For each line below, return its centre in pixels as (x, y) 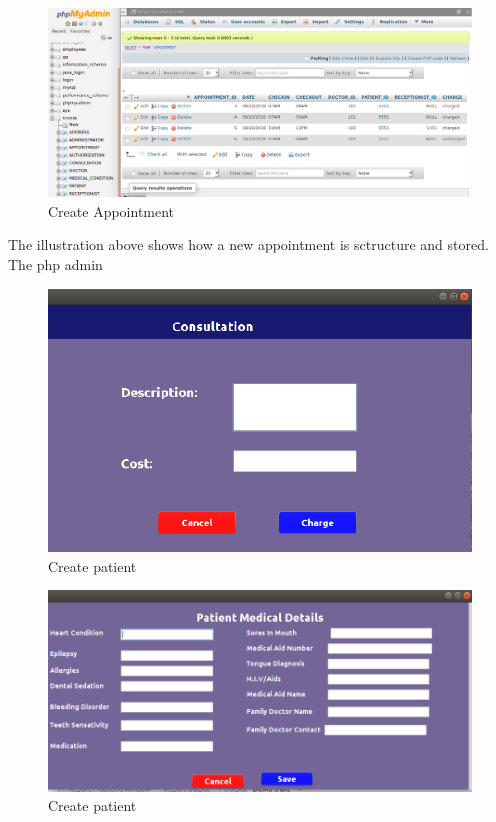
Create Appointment (111, 210)
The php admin (55, 264)
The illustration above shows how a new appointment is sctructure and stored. (248, 244)
